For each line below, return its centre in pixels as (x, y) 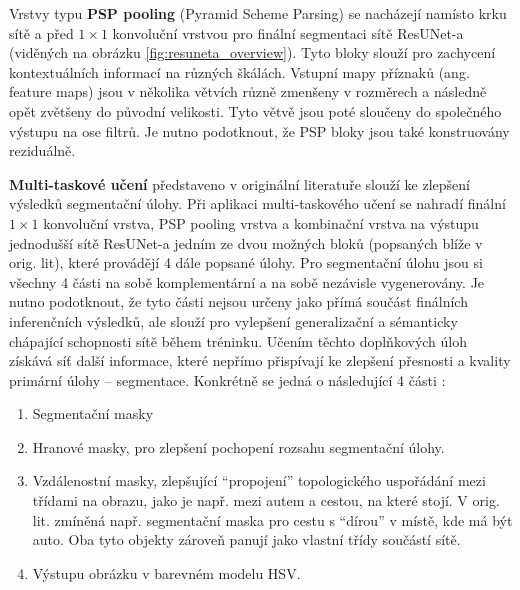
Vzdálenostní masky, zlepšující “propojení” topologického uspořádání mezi (259, 480)
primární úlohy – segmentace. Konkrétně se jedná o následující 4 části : (227, 379)
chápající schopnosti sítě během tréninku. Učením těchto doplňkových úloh (238, 340)
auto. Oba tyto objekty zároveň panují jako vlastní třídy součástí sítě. (246, 539)
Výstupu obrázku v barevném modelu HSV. (166, 572)
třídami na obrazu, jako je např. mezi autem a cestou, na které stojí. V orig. (266, 500)
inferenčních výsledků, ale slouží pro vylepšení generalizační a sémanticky (233, 320)
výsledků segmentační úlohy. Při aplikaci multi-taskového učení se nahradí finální (257, 203)
